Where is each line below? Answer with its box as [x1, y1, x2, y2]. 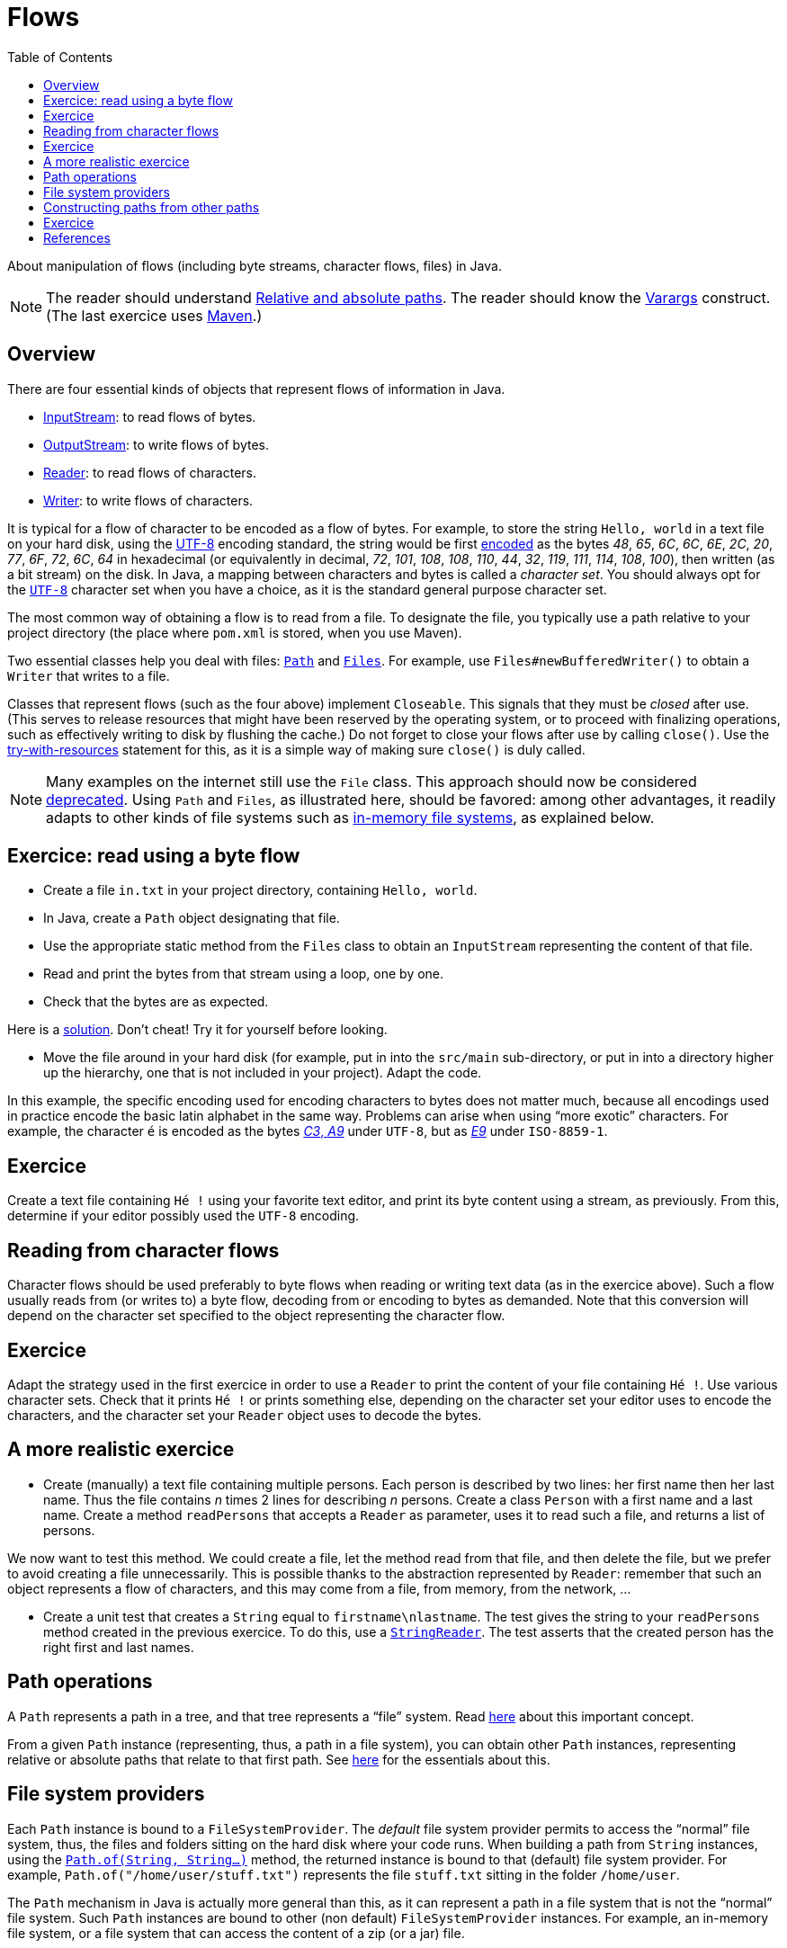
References [43, 229, 111, 246]
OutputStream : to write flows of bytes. [43, 436, 269, 452]
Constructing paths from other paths [43, 199, 260, 215]
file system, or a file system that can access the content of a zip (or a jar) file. [7, 1925, 465, 1941]
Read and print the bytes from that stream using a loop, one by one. [43, 966, 444, 982]
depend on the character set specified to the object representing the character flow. [7, 1308, 505, 1324]
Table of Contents [7, 49, 113, 65]
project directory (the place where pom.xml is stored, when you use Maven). [7, 624, 462, 640]
